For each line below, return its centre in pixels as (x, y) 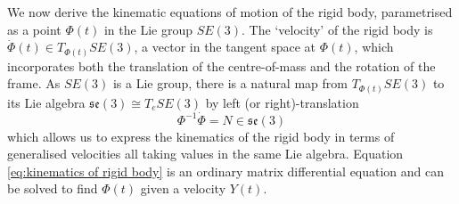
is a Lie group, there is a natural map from (230, 83)
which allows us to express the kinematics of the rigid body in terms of (201, 136)
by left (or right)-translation (282, 102)
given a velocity (183, 188)
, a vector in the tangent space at (225, 47)
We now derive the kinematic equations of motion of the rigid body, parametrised (230, 12)
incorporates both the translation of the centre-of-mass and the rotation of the (221, 65)
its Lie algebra (46, 102)
